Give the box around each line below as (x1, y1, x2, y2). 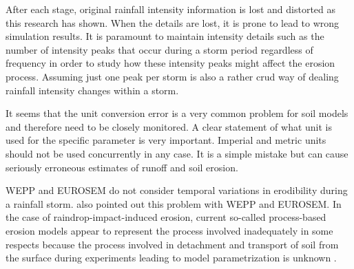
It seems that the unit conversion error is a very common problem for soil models (6, 106, 348, 120)
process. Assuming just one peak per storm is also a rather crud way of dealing (6, 69, 339, 83)
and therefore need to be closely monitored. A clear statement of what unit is (6, 119, 333, 133)
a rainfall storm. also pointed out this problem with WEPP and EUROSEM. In (6, 196, 342, 211)
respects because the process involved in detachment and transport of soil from (6, 237, 339, 251)
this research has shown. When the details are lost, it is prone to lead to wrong (6, 15, 340, 30)
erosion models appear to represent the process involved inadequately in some (6, 223, 333, 237)
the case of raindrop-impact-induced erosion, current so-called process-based (6, 210, 326, 224)
